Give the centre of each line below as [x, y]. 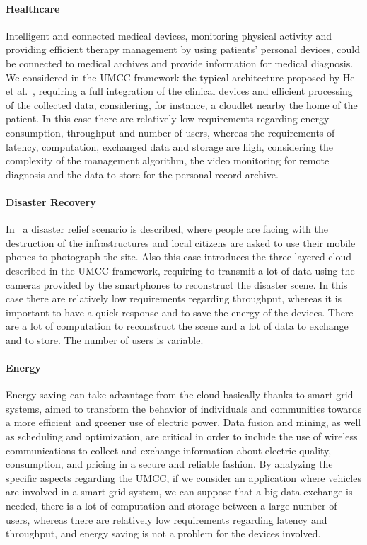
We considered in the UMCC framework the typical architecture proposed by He [180, 77]
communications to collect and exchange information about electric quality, [169, 450]
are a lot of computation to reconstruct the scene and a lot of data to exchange [177, 326]
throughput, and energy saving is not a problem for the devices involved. [163, 533]
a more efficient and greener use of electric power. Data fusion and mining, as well [183, 422]
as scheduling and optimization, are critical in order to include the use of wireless [182, 436]
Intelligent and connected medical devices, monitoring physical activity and [169, 35]
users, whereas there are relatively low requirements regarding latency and [167, 519]
